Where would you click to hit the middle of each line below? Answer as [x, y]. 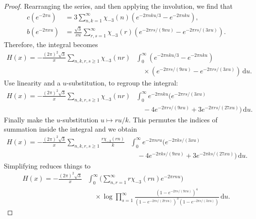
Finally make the [29, 119]
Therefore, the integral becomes [51, 44]
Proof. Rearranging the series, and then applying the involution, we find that [119, 6]
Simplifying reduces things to [47, 165]
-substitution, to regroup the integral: [122, 83]
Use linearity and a [32, 83]
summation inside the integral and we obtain [70, 129]
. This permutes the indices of [173, 119]
